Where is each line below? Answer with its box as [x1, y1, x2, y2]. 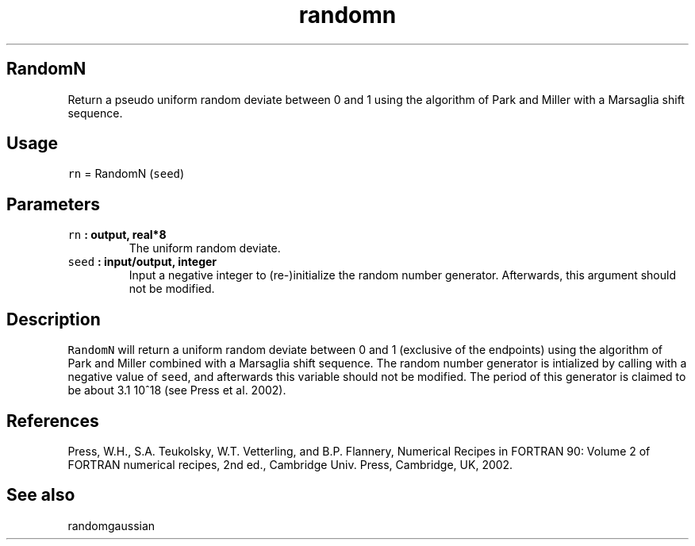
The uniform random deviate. [129, 241, 281, 256]
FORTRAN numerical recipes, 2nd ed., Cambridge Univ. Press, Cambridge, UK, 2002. [67, 457, 513, 471]
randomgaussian [67, 518, 156, 533]
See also [6, 485, 75, 506]
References [6, 410, 99, 431]
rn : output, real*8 [67, 228, 167, 242]
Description [6, 309, 101, 329]
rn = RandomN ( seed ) [67, 167, 185, 181]
